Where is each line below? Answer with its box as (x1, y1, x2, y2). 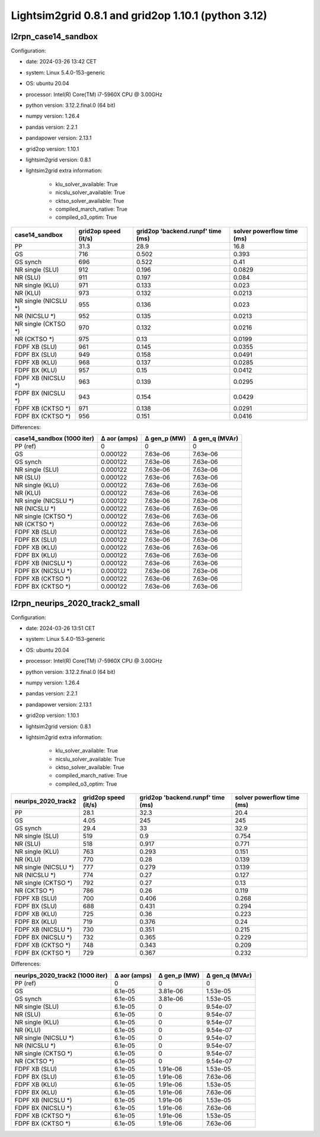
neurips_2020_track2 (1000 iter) (14, 971, 108, 979)
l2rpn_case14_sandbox (11, 31, 98, 42)
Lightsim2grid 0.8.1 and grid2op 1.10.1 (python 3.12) (11, 9, 268, 22)
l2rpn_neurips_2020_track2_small (11, 598, 140, 608)
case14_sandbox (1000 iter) (14, 434, 95, 443)
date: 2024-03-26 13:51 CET (25, 625, 95, 631)
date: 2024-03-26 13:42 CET (25, 58, 97, 65)
